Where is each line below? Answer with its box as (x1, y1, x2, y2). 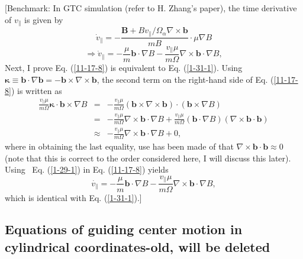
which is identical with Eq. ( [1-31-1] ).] (5, 191, 142, 203)
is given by (24, 13, 63, 25)
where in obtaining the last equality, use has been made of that (5, 140, 234, 153)
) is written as (11, 85, 62, 97)
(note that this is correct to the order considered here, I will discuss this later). (5, 151, 291, 164)
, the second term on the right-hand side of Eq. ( (96, 73, 274, 85)
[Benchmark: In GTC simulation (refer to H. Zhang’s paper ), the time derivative (5, 2, 297, 14)
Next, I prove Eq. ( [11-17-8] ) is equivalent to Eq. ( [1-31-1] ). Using (5, 61, 243, 74)
